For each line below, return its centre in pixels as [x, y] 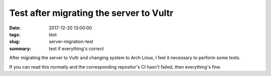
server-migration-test [71, 42]
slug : [15, 42]
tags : [15, 34]
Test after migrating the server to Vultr [91, 13]
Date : [15, 28]
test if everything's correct [76, 48]
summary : [20, 48]
